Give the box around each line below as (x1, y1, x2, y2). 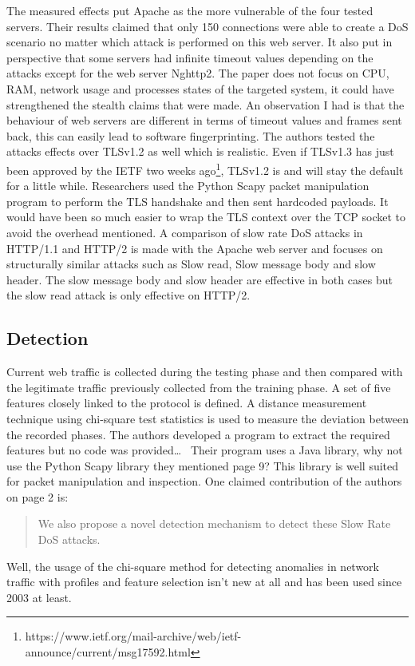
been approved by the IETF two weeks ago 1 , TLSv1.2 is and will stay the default (6, 159, 404, 178)
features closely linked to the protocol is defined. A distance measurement (6, 394, 367, 411)
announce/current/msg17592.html (25, 644, 191, 660)
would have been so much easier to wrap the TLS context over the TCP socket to (6, 208, 405, 225)
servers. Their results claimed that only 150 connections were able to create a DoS (6, 18, 409, 34)
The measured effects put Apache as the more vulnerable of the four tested (6, 2, 373, 18)
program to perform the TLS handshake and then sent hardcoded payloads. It (6, 192, 389, 209)
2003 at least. (6, 589, 72, 605)
